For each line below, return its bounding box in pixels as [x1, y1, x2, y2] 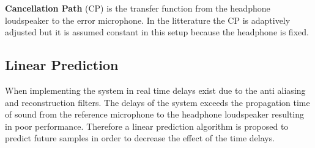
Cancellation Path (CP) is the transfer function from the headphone [5, 2, 270, 14]
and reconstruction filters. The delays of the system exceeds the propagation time [5, 96, 310, 108]
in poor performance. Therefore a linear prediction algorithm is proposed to [5, 119, 289, 132]
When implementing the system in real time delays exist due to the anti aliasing [5, 83, 306, 96]
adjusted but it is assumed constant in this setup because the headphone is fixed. [5, 26, 309, 38]
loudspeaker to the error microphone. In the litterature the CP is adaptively [5, 13, 291, 26]
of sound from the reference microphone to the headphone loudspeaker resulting [5, 108, 304, 121]
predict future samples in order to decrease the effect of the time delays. [5, 132, 275, 144]
